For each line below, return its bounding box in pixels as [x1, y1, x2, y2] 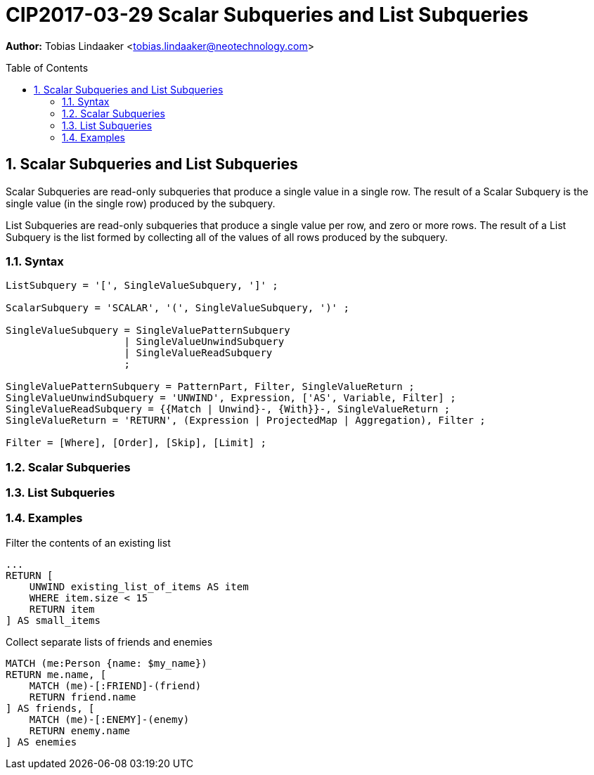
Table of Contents [6, 61, 89, 74]
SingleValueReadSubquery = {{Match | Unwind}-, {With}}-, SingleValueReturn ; [6, 403, 451, 415]
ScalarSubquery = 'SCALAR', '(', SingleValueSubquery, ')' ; [6, 302, 349, 314]
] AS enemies [6, 736, 77, 748]
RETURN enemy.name [29, 724, 131, 736]
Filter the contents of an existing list [6, 536, 171, 549]
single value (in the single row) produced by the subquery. [6, 197, 276, 209]
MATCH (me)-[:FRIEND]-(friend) [29, 679, 202, 691]
